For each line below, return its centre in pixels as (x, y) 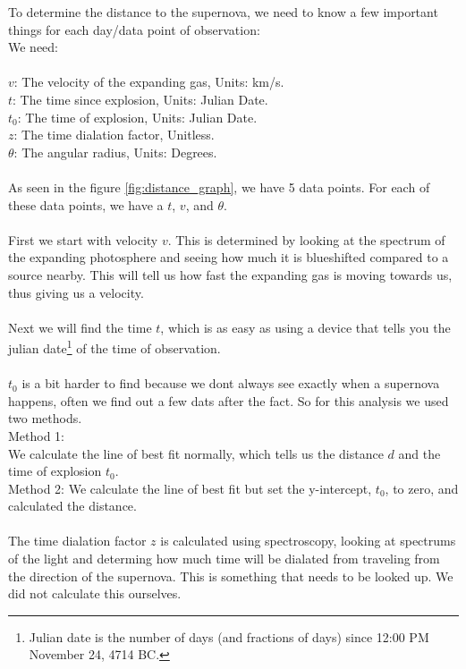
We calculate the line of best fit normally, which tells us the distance (196, 453)
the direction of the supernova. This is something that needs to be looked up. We (231, 576)
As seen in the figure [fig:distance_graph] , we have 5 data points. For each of (219, 186)
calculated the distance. (72, 506)
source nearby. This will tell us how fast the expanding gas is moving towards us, (230, 274)
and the (419, 453)
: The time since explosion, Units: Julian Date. (140, 99)
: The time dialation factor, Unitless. (114, 135)
